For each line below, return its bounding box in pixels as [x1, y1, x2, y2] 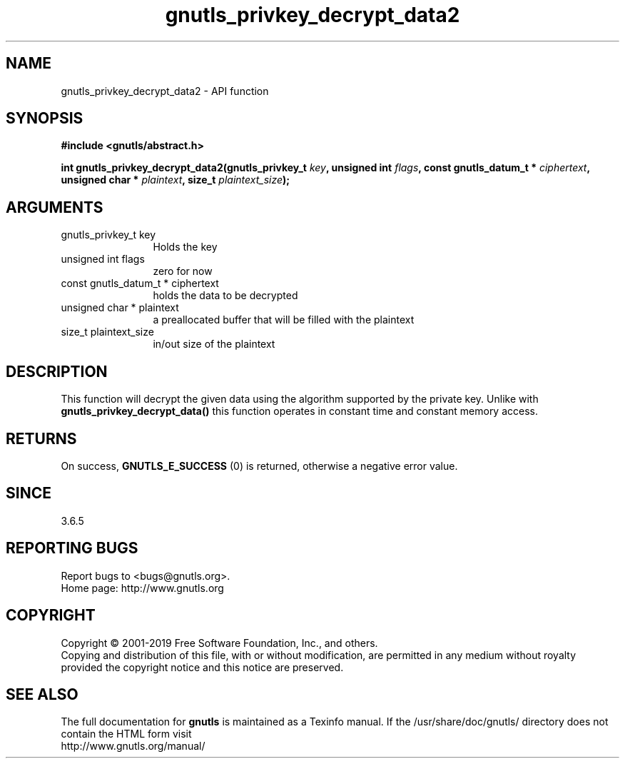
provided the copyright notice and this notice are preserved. [61, 660, 344, 673]
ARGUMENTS [6, 198, 103, 216]
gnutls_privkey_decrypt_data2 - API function [61, 84, 269, 97]
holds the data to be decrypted [153, 289, 298, 302]
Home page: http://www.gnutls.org [61, 581, 224, 594]
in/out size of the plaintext [153, 338, 275, 351]
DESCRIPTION [6, 362, 108, 381]
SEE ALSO [6, 685, 78, 703]
